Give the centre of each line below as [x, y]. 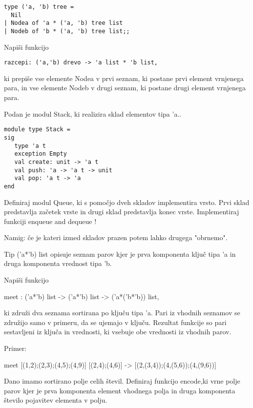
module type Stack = [37, 130]
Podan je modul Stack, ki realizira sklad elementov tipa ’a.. [93, 113]
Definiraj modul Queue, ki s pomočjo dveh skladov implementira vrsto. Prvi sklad [127, 202]
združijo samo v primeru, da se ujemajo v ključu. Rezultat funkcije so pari [115, 322]
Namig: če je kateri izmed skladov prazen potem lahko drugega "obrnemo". [116, 237]
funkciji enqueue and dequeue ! [50, 221]
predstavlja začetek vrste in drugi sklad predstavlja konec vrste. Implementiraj [122, 212]
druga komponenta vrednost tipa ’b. [58, 263]
